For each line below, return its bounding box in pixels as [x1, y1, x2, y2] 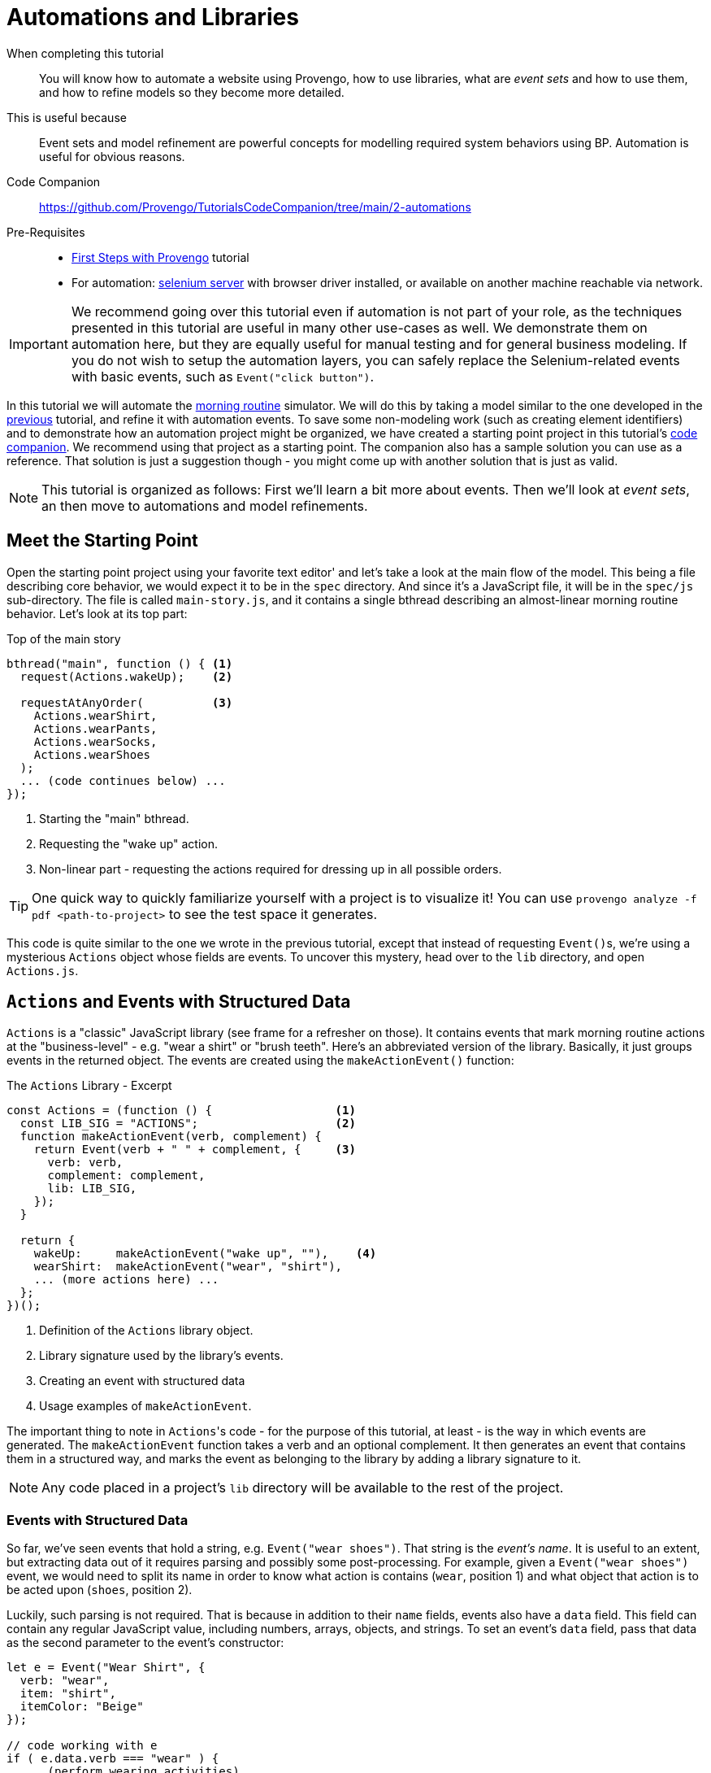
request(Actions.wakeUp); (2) [20, 669, 233, 683]
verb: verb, [47, 1156, 124, 1170]
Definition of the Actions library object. [39, 1323, 254, 1338]
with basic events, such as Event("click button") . [71, 368, 375, 385]
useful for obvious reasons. [39, 149, 185, 163]
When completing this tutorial [7, 46, 164, 60]
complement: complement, [47, 1169, 206, 1183]
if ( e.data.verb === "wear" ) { [7, 1752, 219, 1766]
